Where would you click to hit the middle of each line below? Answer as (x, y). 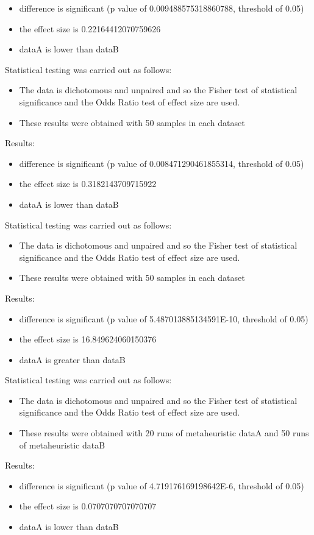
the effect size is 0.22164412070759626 (90, 28)
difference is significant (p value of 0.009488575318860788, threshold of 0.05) (162, 8)
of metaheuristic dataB (62, 445)
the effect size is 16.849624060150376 (88, 339)
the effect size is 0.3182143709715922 (88, 184)
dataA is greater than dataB (72, 359)
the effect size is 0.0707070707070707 (88, 506)
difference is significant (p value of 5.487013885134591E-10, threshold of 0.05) (164, 318)
